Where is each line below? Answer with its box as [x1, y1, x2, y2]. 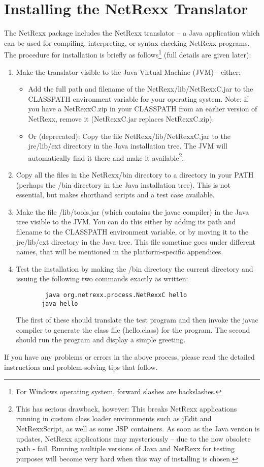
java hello [41, 300, 78, 307]
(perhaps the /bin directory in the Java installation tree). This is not [16, 179, 231, 190]
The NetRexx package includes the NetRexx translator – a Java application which [4, 27, 260, 38]
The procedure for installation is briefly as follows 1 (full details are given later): [4, 48, 251, 60]
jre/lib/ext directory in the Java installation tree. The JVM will [28, 140, 227, 151]
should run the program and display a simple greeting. [16, 334, 186, 345]
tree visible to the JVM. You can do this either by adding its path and [16, 216, 236, 227]
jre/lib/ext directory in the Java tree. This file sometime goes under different [16, 236, 255, 247]
